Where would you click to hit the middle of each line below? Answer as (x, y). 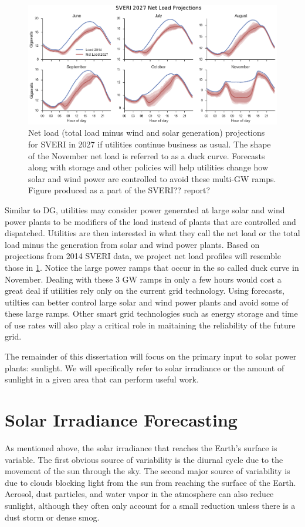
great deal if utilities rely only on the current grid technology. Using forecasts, (145, 291)
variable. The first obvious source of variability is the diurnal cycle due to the (144, 459)
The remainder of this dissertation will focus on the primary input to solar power (151, 356)
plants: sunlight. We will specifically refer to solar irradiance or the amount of (145, 367)
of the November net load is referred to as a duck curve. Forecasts (147, 155)
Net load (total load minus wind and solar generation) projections (147, 132)
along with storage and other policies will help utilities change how (148, 167)
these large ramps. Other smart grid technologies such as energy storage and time (151, 313)
